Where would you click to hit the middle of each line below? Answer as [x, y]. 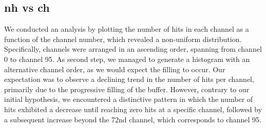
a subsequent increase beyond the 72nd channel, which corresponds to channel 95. [133, 119]
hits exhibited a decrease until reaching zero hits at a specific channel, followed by [133, 109]
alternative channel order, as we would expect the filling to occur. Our [115, 69]
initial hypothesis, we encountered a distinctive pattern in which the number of [129, 99]
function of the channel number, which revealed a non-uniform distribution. [123, 39]
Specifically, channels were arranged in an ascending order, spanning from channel [133, 49]
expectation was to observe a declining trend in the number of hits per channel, [129, 79]
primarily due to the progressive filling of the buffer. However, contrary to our [127, 89]
